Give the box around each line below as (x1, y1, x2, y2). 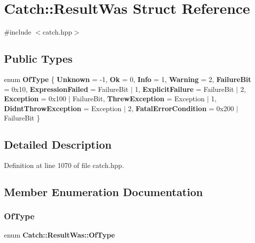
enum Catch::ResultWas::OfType (4, 229, 115, 240)
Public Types (4, 51, 73, 66)
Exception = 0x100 (4, 93, 66, 104)
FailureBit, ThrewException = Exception (73, 93, 205, 104)
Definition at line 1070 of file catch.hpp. (4, 160, 124, 170)
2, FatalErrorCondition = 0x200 (128, 103, 234, 113)
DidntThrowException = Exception (4, 103, 122, 113)
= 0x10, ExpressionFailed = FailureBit (4, 83, 129, 94)
